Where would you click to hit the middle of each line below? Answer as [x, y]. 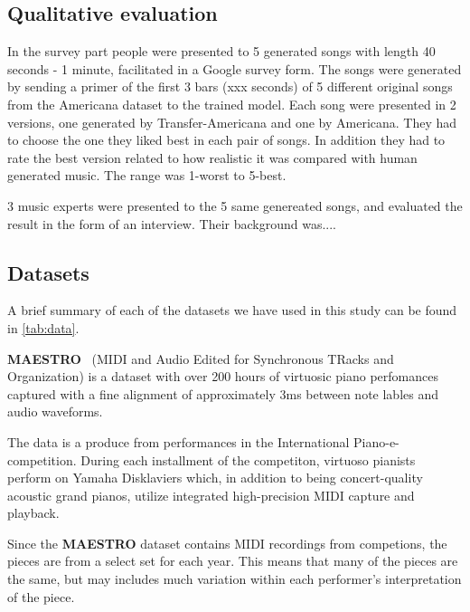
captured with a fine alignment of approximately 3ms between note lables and [223, 393]
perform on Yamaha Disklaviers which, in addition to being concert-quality [215, 478]
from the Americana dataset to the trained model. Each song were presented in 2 [232, 104]
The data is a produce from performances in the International [179, 441]
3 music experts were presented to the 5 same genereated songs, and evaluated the [235, 205]
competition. [42, 459]
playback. [33, 513]
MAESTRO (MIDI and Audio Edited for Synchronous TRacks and [201, 358]
